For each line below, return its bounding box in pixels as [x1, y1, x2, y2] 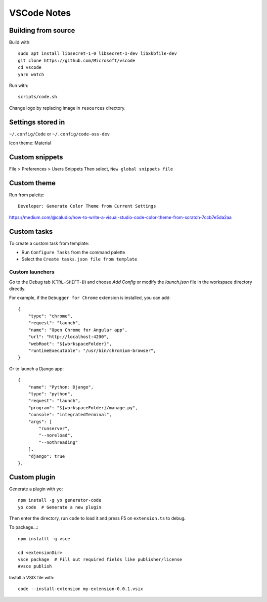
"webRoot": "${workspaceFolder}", [28, 341, 112, 346]
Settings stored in [9, 118, 65, 126]
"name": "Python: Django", [28, 384, 94, 390]
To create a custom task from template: [9, 240, 89, 246]
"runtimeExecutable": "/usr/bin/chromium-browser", [28, 348, 156, 353]
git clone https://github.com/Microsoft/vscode [18, 57, 135, 63]
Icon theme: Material [9, 140, 51, 146]
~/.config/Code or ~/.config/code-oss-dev [9, 131, 110, 137]
